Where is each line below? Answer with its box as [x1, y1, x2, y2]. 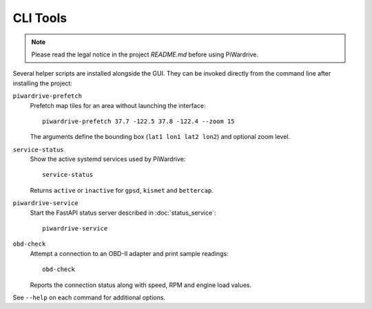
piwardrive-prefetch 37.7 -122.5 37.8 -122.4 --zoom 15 [42, 117, 235, 125]
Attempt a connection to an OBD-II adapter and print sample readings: [30, 249, 229, 257]
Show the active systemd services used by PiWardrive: [30, 155, 186, 163]
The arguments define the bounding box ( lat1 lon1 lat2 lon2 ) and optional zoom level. [30, 133, 291, 141]
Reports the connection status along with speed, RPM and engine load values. [30, 281, 251, 289]
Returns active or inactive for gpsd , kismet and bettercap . [30, 186, 214, 194]
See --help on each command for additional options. [12, 293, 165, 301]
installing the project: [12, 79, 72, 87]
